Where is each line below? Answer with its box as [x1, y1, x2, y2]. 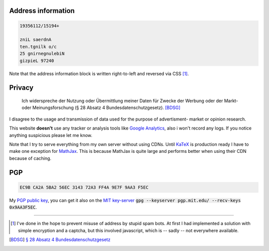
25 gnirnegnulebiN [19, 51, 65, 57]
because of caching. [9, 155, 52, 161]
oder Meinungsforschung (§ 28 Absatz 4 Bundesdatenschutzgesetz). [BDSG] [21, 105, 181, 111]
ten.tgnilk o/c [19, 44, 57, 49]
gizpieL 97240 [19, 58, 54, 63]
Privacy [9, 84, 34, 92]
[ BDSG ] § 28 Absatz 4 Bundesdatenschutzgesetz [9, 237, 111, 243]
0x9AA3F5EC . [9, 204, 37, 210]
